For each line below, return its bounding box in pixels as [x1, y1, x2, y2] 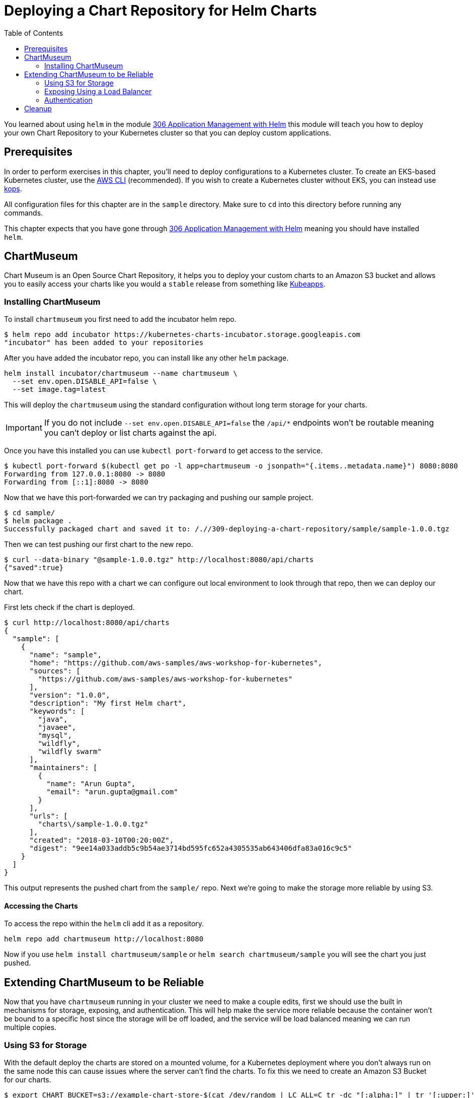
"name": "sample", [29, 651, 102, 659]
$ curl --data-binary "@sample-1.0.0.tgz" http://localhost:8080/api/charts [4, 556, 314, 564]
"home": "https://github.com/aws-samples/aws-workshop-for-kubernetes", [29, 659, 323, 667]
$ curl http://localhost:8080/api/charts [4, 619, 170, 627]
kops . [4, 184, 22, 193]
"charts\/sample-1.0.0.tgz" [38, 820, 148, 829]
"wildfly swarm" [38, 747, 102, 756]
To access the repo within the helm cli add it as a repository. [4, 919, 204, 928]
